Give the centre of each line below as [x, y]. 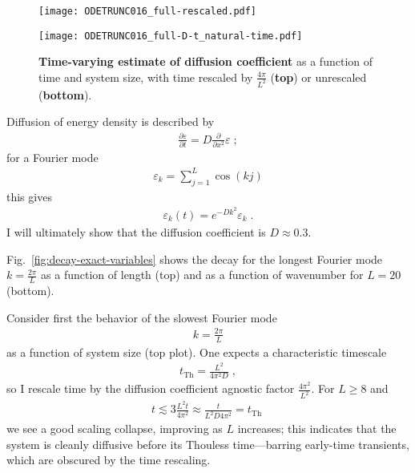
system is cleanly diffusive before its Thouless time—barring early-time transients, [208, 444]
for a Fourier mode [52, 157]
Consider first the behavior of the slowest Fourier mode [142, 317]
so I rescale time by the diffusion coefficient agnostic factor [151, 388]
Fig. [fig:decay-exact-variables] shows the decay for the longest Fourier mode [195, 259]
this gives [29, 196]
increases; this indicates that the [317, 429]
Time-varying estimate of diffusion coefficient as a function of [205, 61]
